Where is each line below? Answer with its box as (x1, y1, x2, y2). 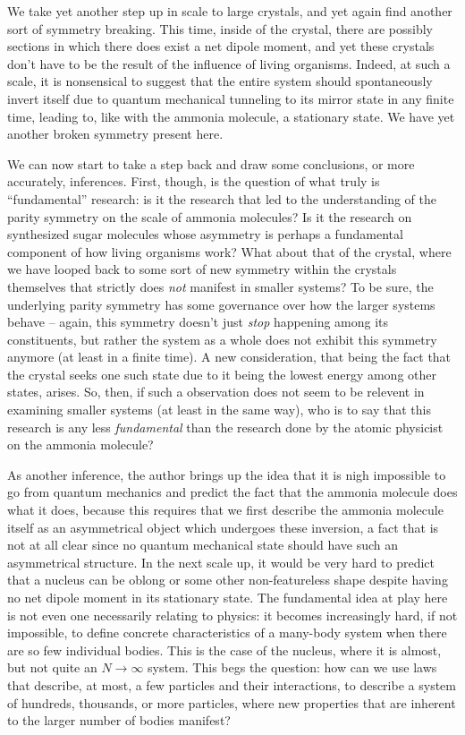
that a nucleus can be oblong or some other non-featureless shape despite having (7, 570, 448, 589)
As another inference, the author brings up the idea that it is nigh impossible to (7, 465, 446, 483)
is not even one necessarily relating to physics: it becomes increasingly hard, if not (7, 605, 458, 624)
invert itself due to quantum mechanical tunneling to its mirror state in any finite (7, 89, 454, 107)
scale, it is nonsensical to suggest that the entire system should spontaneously (7, 72, 433, 90)
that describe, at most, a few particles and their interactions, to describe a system (7, 675, 456, 694)
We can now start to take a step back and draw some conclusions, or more (7, 154, 415, 173)
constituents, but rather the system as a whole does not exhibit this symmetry (7, 329, 437, 348)
